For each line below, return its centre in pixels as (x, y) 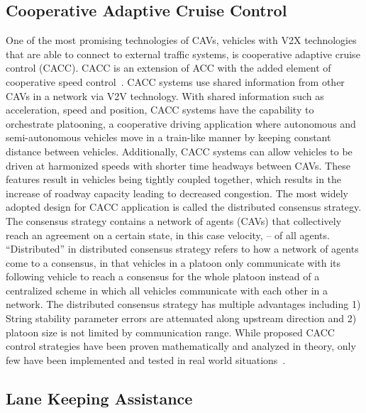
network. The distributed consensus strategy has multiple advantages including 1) (183, 304)
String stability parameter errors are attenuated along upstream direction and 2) (181, 318)
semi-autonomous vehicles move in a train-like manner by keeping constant (168, 137)
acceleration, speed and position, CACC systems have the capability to (160, 110)
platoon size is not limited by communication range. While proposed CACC (170, 332)
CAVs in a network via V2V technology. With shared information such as (165, 95)
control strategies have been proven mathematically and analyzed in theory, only (181, 346)
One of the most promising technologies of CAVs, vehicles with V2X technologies (181, 40)
